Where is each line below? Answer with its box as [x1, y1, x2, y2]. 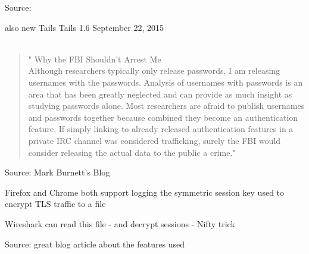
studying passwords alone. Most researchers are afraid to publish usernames [28, 99, 305, 112]
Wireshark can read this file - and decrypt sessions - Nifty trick [5, 217, 235, 230]
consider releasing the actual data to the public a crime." [28, 146, 236, 158]
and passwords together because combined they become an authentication [28, 111, 298, 123]
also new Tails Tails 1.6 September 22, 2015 [5, 21, 164, 33]
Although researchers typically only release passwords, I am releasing [28, 64, 280, 77]
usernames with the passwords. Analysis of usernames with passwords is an [28, 76, 303, 88]
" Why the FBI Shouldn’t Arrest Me [28, 52, 161, 65]
